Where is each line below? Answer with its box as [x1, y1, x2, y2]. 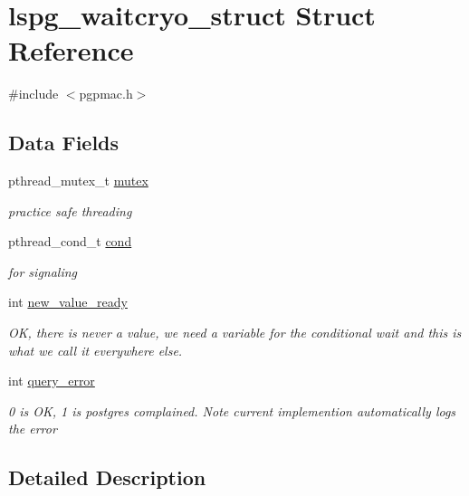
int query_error [8, 371, 95, 390]
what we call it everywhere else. [8, 340, 183, 359]
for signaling [8, 262, 78, 281]
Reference [8, 32, 134, 69]
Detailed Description [8, 463, 206, 491]
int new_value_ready [8, 292, 128, 311]
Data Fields [8, 129, 120, 157]
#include [8, 84, 59, 103]
